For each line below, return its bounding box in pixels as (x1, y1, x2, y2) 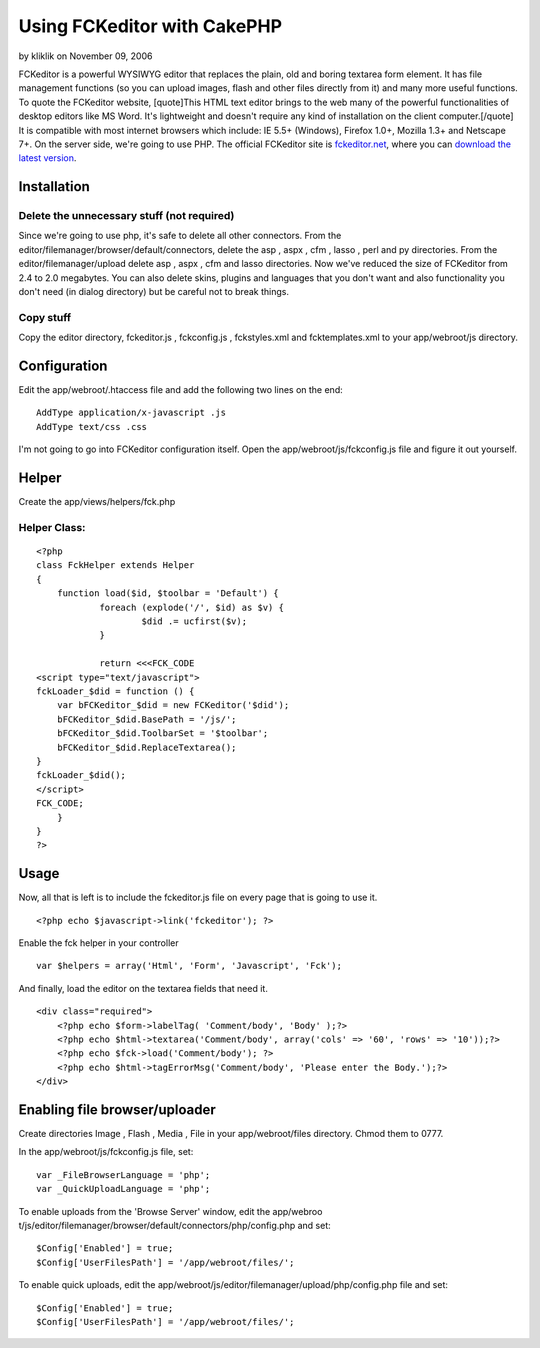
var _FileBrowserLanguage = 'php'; (36, 1169, 211, 1180)
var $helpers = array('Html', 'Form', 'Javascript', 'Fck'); (36, 960, 342, 972)
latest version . (18, 152, 77, 164)
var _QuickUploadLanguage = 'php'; (36, 1183, 211, 1195)
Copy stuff (18, 310, 72, 324)
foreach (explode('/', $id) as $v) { (99, 601, 285, 613)
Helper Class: (18, 520, 86, 534)
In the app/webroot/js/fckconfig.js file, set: (18, 1146, 194, 1158)
